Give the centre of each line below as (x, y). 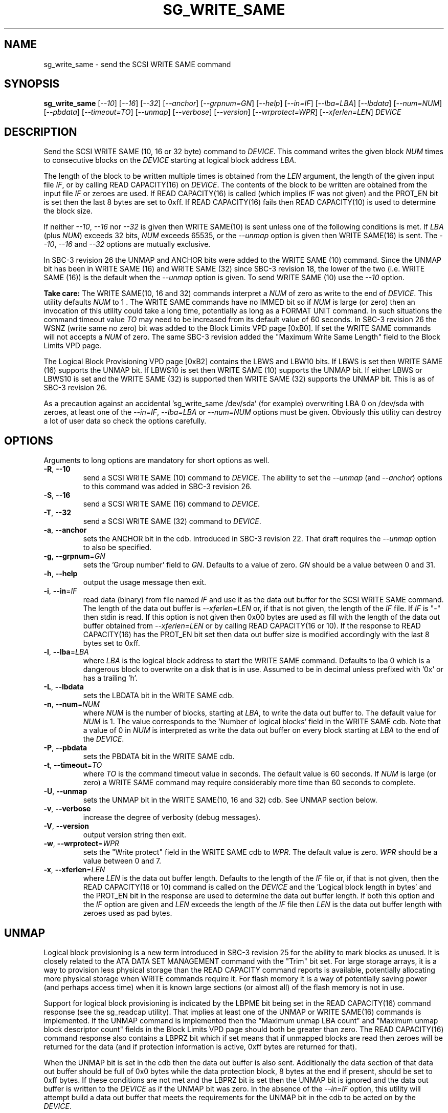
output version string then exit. (135, 835)
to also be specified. (117, 548)
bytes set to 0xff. (111, 643)
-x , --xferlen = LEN (74, 870)
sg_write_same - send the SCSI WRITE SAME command (137, 64)
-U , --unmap (65, 791)
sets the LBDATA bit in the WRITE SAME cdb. (159, 696)
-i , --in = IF (60, 591)
